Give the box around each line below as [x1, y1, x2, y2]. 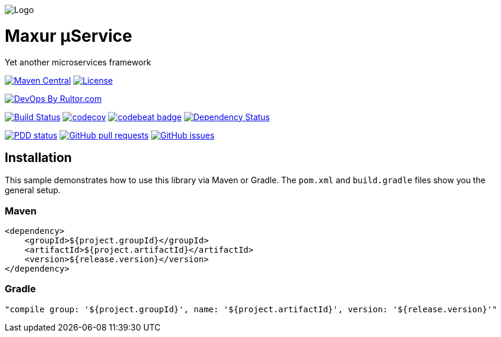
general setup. [5, 185, 61, 196]
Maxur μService [5, 25, 133, 46]
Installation [5, 150, 72, 165]
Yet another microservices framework [5, 57, 151, 67]
